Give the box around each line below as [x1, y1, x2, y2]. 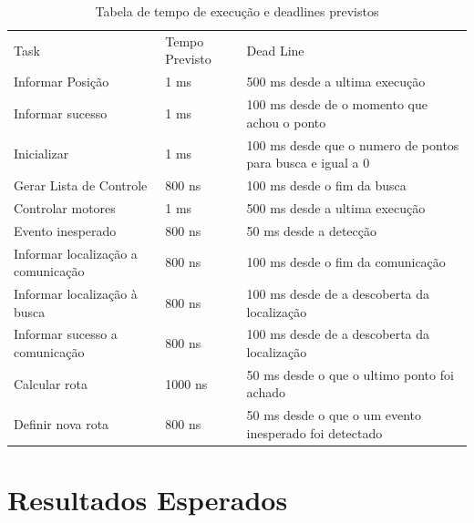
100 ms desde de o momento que [246, 95, 428, 114]
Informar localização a [14, 243, 138, 262]
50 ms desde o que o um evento [246, 405, 421, 425]
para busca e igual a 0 [246, 153, 370, 172]
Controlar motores [14, 198, 116, 217]
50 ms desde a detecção [246, 220, 376, 240]
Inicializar [14, 144, 69, 163]
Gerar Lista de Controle [14, 176, 148, 194]
